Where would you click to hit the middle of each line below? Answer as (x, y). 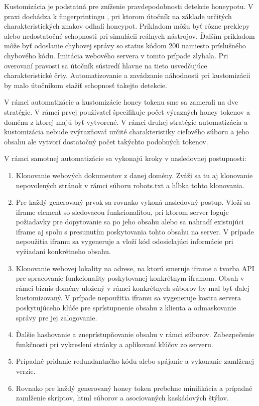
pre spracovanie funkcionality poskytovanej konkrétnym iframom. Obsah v (130, 278)
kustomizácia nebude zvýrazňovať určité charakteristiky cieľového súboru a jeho (127, 132)
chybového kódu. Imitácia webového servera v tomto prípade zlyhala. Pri (116, 55)
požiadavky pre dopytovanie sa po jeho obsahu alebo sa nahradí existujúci (130, 222)
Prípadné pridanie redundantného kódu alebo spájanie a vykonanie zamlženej (135, 361)
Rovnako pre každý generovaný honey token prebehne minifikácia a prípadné (134, 388)
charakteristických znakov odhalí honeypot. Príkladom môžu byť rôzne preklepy (127, 26)
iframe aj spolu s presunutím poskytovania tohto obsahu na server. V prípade (135, 231)
